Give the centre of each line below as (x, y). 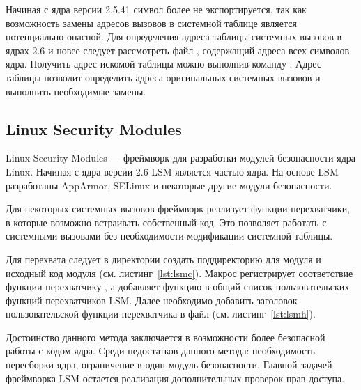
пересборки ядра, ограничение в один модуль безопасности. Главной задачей (169, 365)
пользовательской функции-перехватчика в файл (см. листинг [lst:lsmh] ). (161, 314)
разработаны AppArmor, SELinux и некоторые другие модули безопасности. (169, 185)
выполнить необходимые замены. (76, 91)
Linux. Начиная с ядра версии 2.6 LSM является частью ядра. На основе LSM (172, 171)
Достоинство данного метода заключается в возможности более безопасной (166, 337)
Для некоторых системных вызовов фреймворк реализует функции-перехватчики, (178, 209)
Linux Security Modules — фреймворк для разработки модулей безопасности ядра (181, 158)
